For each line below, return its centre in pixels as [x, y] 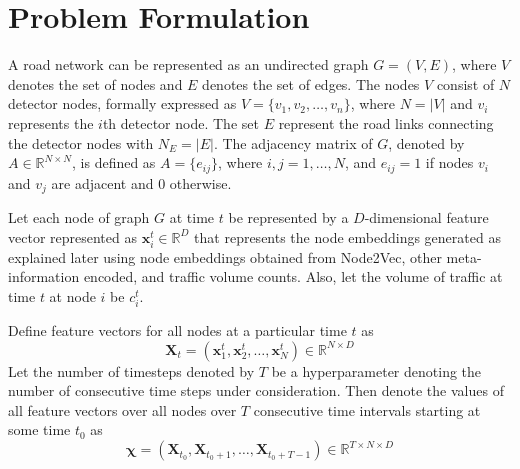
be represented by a [288, 217]
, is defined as [114, 162]
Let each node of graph [79, 217]
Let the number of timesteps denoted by [131, 370]
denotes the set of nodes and [95, 83]
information [44, 276]
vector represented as [72, 236]
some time [39, 429]
